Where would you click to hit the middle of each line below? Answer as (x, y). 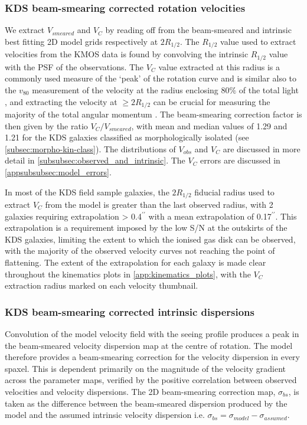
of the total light (269, 89)
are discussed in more (262, 148)
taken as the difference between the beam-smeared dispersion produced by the (146, 403)
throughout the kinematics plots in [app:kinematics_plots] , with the (128, 274)
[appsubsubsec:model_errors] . (58, 171)
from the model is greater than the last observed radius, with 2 (159, 204)
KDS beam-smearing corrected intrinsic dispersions (130, 311)
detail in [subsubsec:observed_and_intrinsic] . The (95, 160)
